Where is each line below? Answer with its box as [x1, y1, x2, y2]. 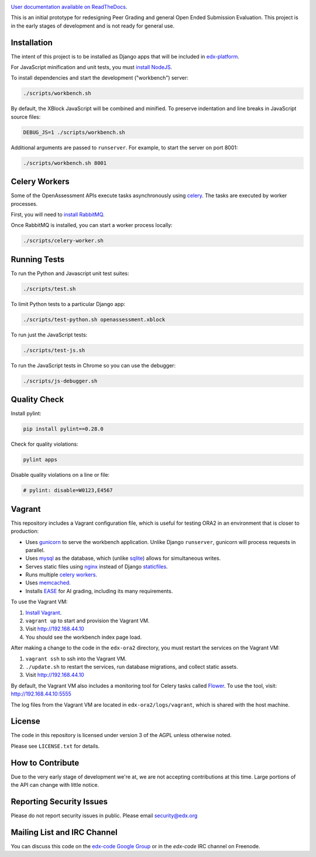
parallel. [25, 546, 45, 553]
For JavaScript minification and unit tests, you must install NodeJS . [11, 64, 173, 71]
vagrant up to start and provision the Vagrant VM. [25, 617, 150, 624]
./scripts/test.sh [23, 285, 76, 292]
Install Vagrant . [25, 609, 62, 616]
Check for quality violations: [11, 440, 78, 448]
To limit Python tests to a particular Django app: [11, 300, 126, 307]
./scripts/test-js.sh [23, 347, 85, 353]
